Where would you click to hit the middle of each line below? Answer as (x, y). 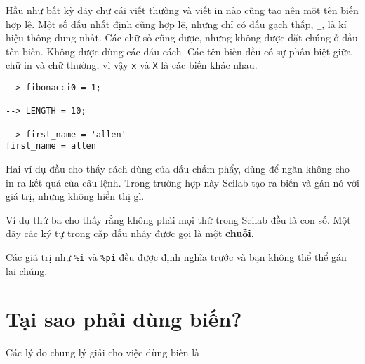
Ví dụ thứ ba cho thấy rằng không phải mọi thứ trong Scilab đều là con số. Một (178, 219)
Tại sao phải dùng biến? (124, 319)
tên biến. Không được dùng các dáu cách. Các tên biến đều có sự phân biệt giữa (179, 51)
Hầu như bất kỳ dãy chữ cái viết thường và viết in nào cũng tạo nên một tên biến (182, 10)
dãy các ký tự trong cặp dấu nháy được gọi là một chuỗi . (130, 233)
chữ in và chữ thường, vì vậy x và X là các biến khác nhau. (132, 65)
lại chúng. (27, 270)
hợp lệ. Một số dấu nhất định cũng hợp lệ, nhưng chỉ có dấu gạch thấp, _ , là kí (176, 23)
